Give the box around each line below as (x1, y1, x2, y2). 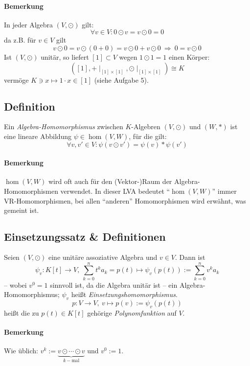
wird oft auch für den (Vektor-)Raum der (48, 176, 172, 186)
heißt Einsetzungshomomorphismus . (71, 289, 178, 299)
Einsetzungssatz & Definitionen (4, 229, 166, 244)
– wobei (4, 279, 27, 290)
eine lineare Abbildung (4, 131, 72, 141)
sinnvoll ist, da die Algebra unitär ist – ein (50, 279, 178, 290)
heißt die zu (4, 307, 39, 318)
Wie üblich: (4, 345, 39, 356)
